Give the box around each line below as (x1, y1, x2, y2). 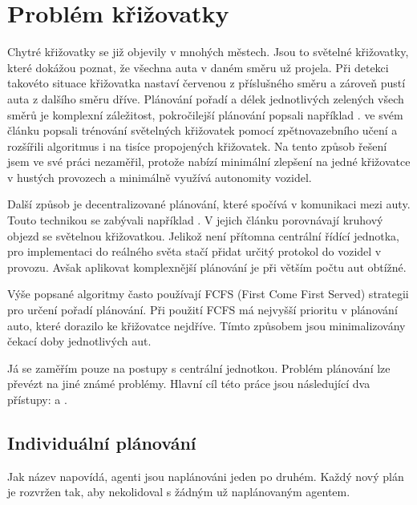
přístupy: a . (7, 391, 67, 407)
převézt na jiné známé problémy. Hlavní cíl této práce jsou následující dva (7, 375, 370, 392)
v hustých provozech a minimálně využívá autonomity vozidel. (7, 168, 312, 185)
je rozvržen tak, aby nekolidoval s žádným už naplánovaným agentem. (7, 483, 350, 500)
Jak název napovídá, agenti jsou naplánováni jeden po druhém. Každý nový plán (7, 467, 404, 484)
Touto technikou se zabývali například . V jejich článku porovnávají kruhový (7, 212, 383, 228)
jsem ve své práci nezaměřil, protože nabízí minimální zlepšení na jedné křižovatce (7, 153, 411, 170)
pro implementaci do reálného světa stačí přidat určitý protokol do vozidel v (7, 243, 382, 260)
